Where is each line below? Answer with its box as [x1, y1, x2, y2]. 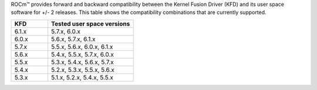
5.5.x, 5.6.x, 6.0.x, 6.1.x [50, 43, 113, 51]
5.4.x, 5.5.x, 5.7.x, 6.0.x [50, 50, 114, 58]
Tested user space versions [50, 19, 130, 27]
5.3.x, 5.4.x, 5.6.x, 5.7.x [50, 58, 114, 66]
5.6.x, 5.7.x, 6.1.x [50, 35, 96, 43]
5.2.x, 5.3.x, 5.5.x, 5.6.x [50, 65, 114, 74]
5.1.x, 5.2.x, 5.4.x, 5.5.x [50, 73, 114, 81]
